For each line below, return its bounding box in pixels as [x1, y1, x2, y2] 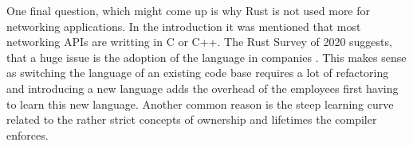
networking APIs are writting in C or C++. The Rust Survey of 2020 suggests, [6, 33, 392, 50]
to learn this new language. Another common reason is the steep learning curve [6, 95, 394, 112]
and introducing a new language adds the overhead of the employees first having [6, 79, 399, 96]
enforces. [6, 126, 49, 143]
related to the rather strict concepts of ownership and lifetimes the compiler [6, 111, 377, 128]
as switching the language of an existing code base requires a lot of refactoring [6, 64, 389, 81]
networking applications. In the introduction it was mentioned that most [6, 17, 361, 34]
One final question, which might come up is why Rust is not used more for [6, 2, 371, 18]
